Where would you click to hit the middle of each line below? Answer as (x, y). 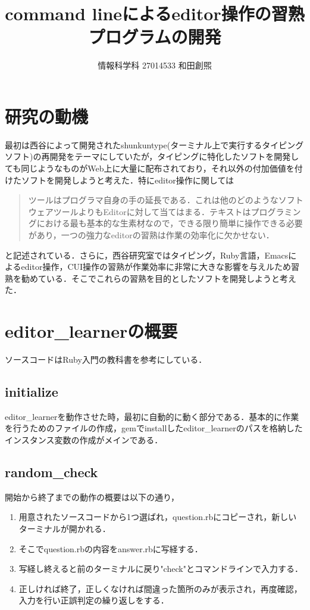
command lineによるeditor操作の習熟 (155, 13)
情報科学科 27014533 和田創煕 (155, 65)
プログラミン (276, 211)
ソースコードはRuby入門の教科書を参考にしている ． (106, 360)
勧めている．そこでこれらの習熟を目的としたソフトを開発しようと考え (159, 278)
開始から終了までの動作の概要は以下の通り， (92, 497)
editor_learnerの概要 (91, 331)
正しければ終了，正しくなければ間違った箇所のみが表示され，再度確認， (160, 588)
